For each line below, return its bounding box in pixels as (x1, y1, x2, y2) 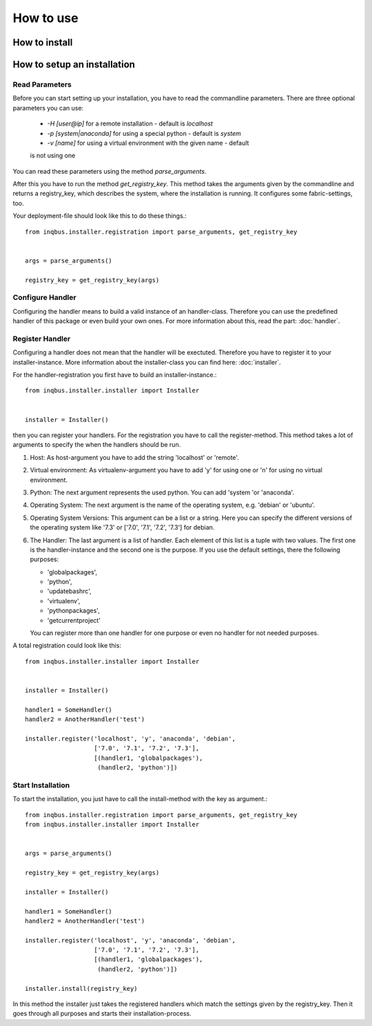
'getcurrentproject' (47, 616, 101, 624)
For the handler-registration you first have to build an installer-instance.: (12, 371, 217, 379)
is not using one (30, 152, 76, 160)
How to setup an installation (12, 59, 136, 70)
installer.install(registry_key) (25, 985, 138, 992)
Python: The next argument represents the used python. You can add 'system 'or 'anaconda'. (30, 488, 294, 496)
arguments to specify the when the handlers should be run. (12, 441, 181, 449)
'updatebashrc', (47, 587, 92, 596)
